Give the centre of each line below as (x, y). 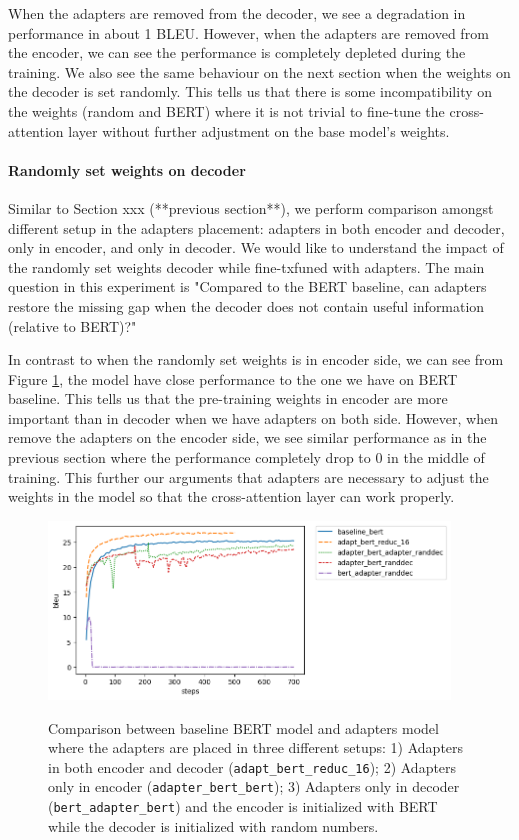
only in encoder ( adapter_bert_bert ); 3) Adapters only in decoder (254, 786)
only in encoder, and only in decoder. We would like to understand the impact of (256, 247)
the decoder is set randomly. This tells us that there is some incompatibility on (250, 91)
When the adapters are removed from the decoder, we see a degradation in (237, 13)
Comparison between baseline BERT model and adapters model (243, 727)
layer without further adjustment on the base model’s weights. (259, 130)
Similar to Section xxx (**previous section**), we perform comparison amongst (251, 207)
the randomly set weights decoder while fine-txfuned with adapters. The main (246, 266)
